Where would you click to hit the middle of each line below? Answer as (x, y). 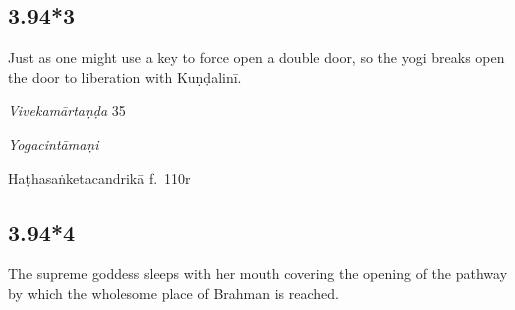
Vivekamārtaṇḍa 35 (67, 110)
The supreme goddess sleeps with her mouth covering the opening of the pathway (258, 273)
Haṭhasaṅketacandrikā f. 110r (99, 177)
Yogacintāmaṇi (53, 143)
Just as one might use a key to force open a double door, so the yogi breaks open (256, 57)
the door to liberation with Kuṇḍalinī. (125, 76)
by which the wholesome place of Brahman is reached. (173, 292)
